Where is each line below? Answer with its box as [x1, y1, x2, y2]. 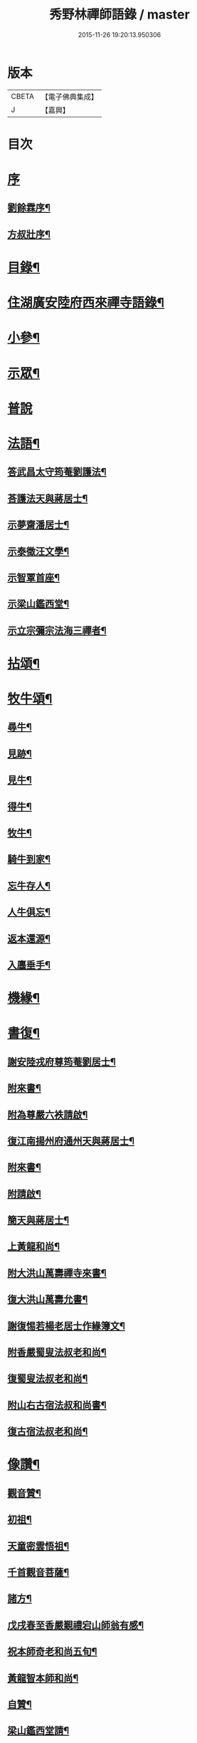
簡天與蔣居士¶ [7, 1214, 70, 1227]
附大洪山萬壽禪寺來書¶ [7, 1267, 107, 1279]
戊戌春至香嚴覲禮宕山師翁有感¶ [7, 1619, 144, 1631]
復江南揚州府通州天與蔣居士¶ [7, 1135, 135, 1147]
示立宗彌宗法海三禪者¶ [7, 624, 107, 637]
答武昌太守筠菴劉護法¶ [7, 466, 107, 478]
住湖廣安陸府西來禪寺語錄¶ [7, 295, 165, 311]
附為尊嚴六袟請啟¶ [7, 1108, 88, 1120]
